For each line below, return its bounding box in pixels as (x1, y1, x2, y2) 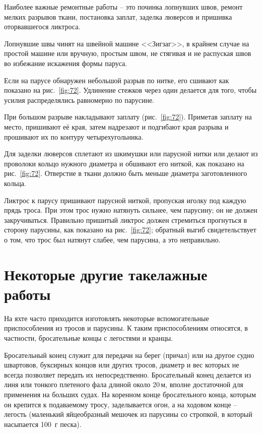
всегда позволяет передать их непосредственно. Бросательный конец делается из (4, 369, 251, 380)
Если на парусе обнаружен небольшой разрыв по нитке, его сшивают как (4, 75, 229, 85)
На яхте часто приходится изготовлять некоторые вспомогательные (4, 313, 209, 323)
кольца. (4, 177, 26, 188)
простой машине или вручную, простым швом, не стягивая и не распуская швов (4, 48, 251, 58)
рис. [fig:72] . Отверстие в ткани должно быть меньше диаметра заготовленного (4, 168, 247, 178)
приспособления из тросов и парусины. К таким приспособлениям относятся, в (4, 323, 248, 333)
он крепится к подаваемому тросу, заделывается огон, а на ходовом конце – (4, 399, 237, 409)
